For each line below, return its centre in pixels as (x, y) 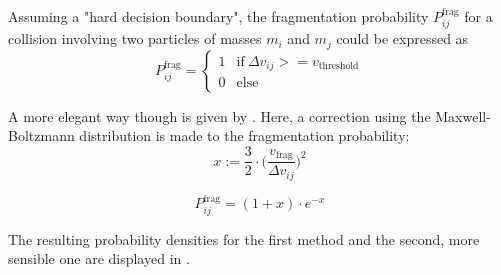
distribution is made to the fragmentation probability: (244, 135)
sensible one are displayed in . (99, 258)
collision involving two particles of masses (135, 38)
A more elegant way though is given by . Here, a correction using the (219, 115)
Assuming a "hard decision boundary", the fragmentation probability (218, 16)
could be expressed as (402, 38)
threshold (338, 66)
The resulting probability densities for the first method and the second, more (244, 238)
